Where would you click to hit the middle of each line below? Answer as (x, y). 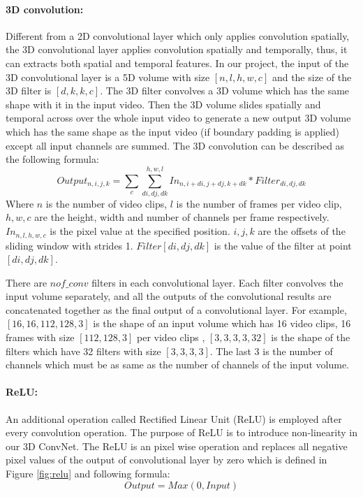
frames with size (40, 337)
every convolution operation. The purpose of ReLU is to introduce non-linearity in (181, 432)
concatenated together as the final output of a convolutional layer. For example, (176, 309)
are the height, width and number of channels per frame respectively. (182, 217)
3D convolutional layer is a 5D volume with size (108, 77)
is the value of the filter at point (283, 245)
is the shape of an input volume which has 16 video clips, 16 (222, 323)
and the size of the (312, 77)
